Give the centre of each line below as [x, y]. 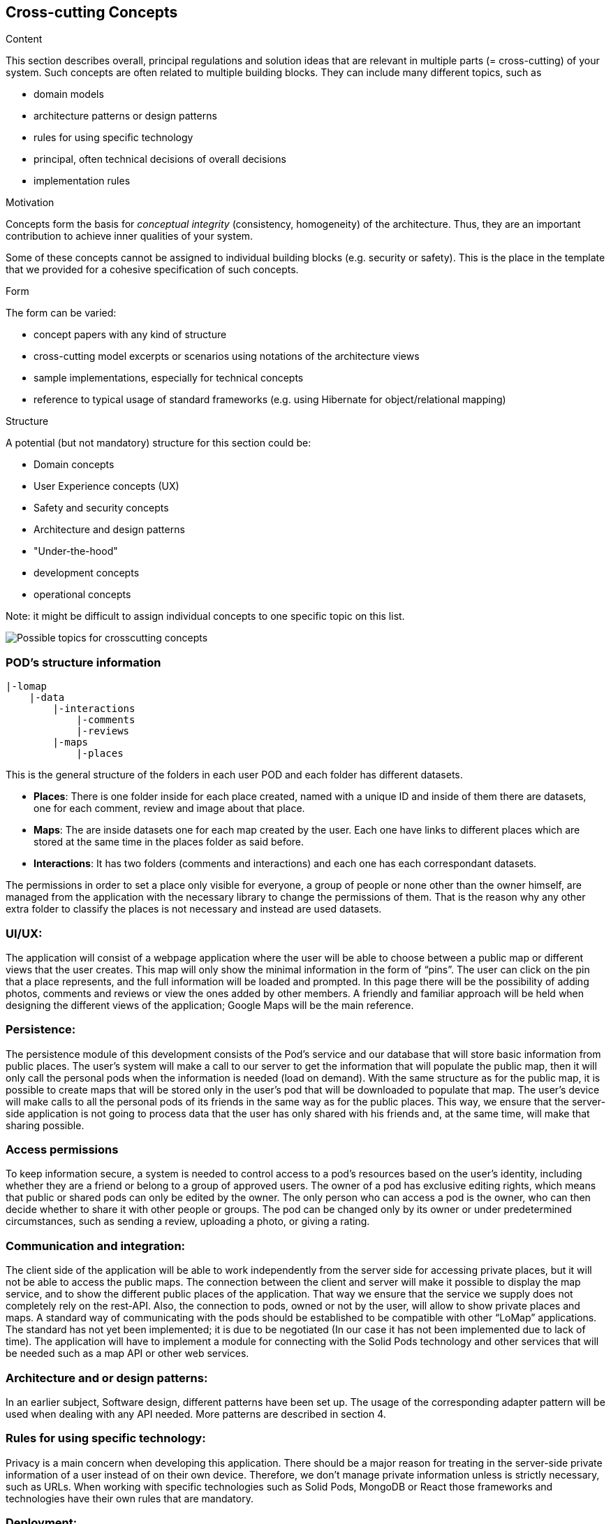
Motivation [30, 203]
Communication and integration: [96, 1246]
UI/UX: [24, 933]
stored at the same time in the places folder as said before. [169, 842]
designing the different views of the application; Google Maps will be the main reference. [210, 1005]
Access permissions [62, 1150]
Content [24, 39]
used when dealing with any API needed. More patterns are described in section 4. [196, 1414]
